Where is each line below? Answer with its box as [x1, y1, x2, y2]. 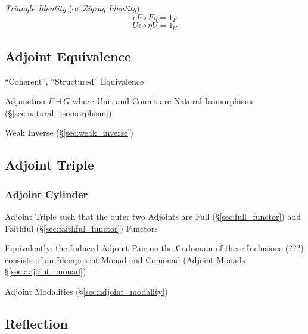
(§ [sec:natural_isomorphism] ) [5, 106, 112, 118]
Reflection [5, 314, 68, 333]
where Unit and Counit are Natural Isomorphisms [72, 95, 255, 107]
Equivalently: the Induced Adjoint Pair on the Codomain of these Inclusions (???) [5, 242, 304, 254]
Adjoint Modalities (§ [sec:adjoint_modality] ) [5, 285, 168, 298]
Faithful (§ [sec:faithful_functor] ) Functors [5, 221, 158, 234]
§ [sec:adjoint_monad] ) [5, 265, 86, 277]
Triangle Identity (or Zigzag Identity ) [5, 2, 140, 14]
